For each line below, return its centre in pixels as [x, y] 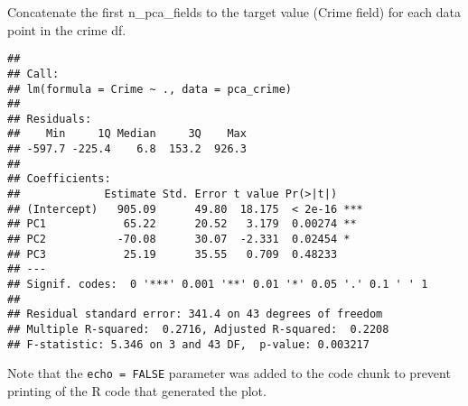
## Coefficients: [59, 179]
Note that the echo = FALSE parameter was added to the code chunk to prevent [229, 373]
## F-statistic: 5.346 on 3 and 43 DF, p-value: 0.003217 [188, 344]
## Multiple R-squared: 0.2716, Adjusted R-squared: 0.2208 [198, 329]
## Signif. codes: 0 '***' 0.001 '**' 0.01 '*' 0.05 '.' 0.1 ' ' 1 [218, 285]
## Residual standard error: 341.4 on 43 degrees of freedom [195, 314]
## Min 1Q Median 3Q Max [127, 134]
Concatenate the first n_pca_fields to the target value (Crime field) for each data [234, 12]
